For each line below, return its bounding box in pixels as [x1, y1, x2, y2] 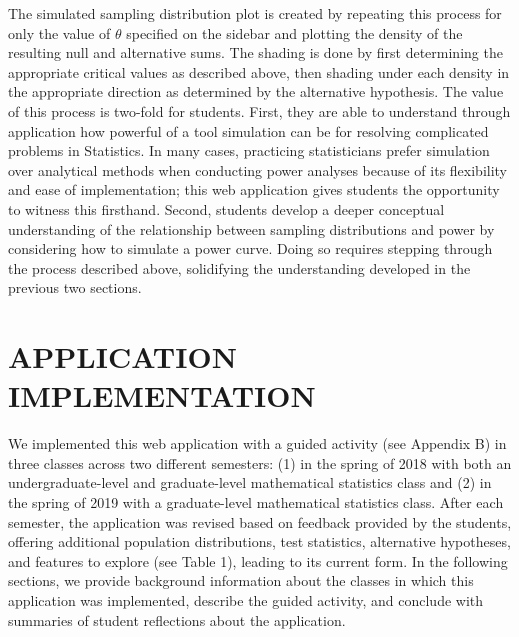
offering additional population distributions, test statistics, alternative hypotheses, [8, 531, 511, 552]
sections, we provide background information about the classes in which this [8, 570, 474, 591]
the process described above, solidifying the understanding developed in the [8, 257, 471, 278]
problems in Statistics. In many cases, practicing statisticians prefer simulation [8, 140, 490, 161]
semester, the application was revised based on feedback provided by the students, [8, 511, 512, 532]
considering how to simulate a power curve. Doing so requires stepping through [8, 238, 493, 259]
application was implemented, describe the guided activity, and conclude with [8, 589, 484, 610]
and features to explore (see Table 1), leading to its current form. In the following [8, 550, 508, 571]
